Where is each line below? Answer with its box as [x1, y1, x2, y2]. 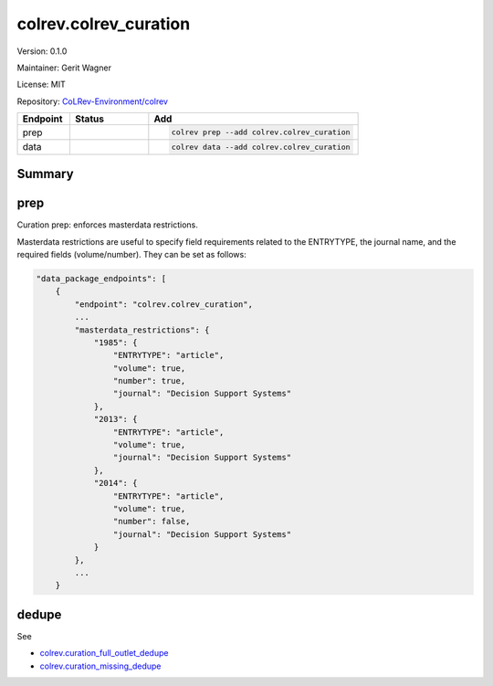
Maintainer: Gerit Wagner [16, 62, 111, 73]
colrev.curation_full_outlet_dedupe [39, 648, 169, 659]
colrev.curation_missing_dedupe [39, 660, 162, 671]
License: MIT [16, 79, 66, 90]
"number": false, [112, 516, 191, 527]
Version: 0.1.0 [16, 46, 68, 57]
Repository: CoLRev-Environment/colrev [16, 96, 169, 107]
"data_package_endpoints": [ [36, 273, 167, 283]
